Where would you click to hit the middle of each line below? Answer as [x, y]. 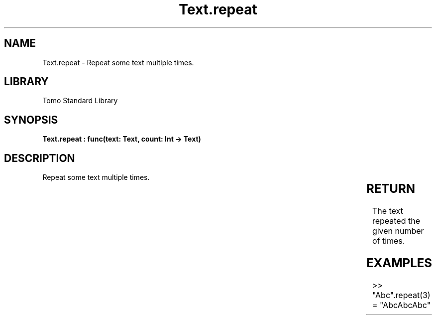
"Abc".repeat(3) [401, 295]
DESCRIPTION [40, 158]
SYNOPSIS [31, 120]
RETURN [391, 189]
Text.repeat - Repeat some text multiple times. [118, 62]
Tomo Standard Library [80, 101]
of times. [388, 241]
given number [398, 231]
